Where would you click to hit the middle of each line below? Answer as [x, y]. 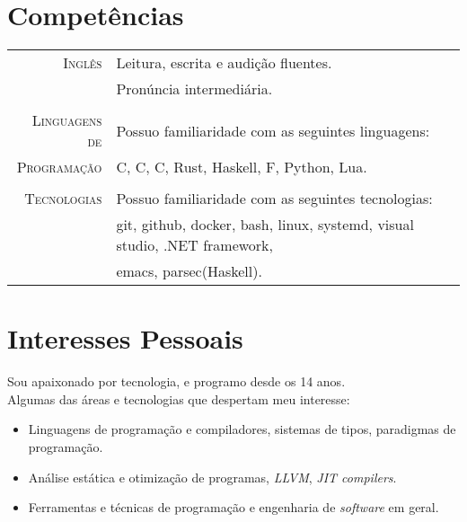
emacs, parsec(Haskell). [189, 271]
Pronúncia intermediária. [194, 89]
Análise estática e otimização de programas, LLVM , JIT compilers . [212, 477]
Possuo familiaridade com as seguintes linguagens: [273, 130]
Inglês [83, 63]
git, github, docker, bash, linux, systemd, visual [265, 225]
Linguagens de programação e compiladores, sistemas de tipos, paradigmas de [242, 429]
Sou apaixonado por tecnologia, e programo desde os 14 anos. [176, 381]
